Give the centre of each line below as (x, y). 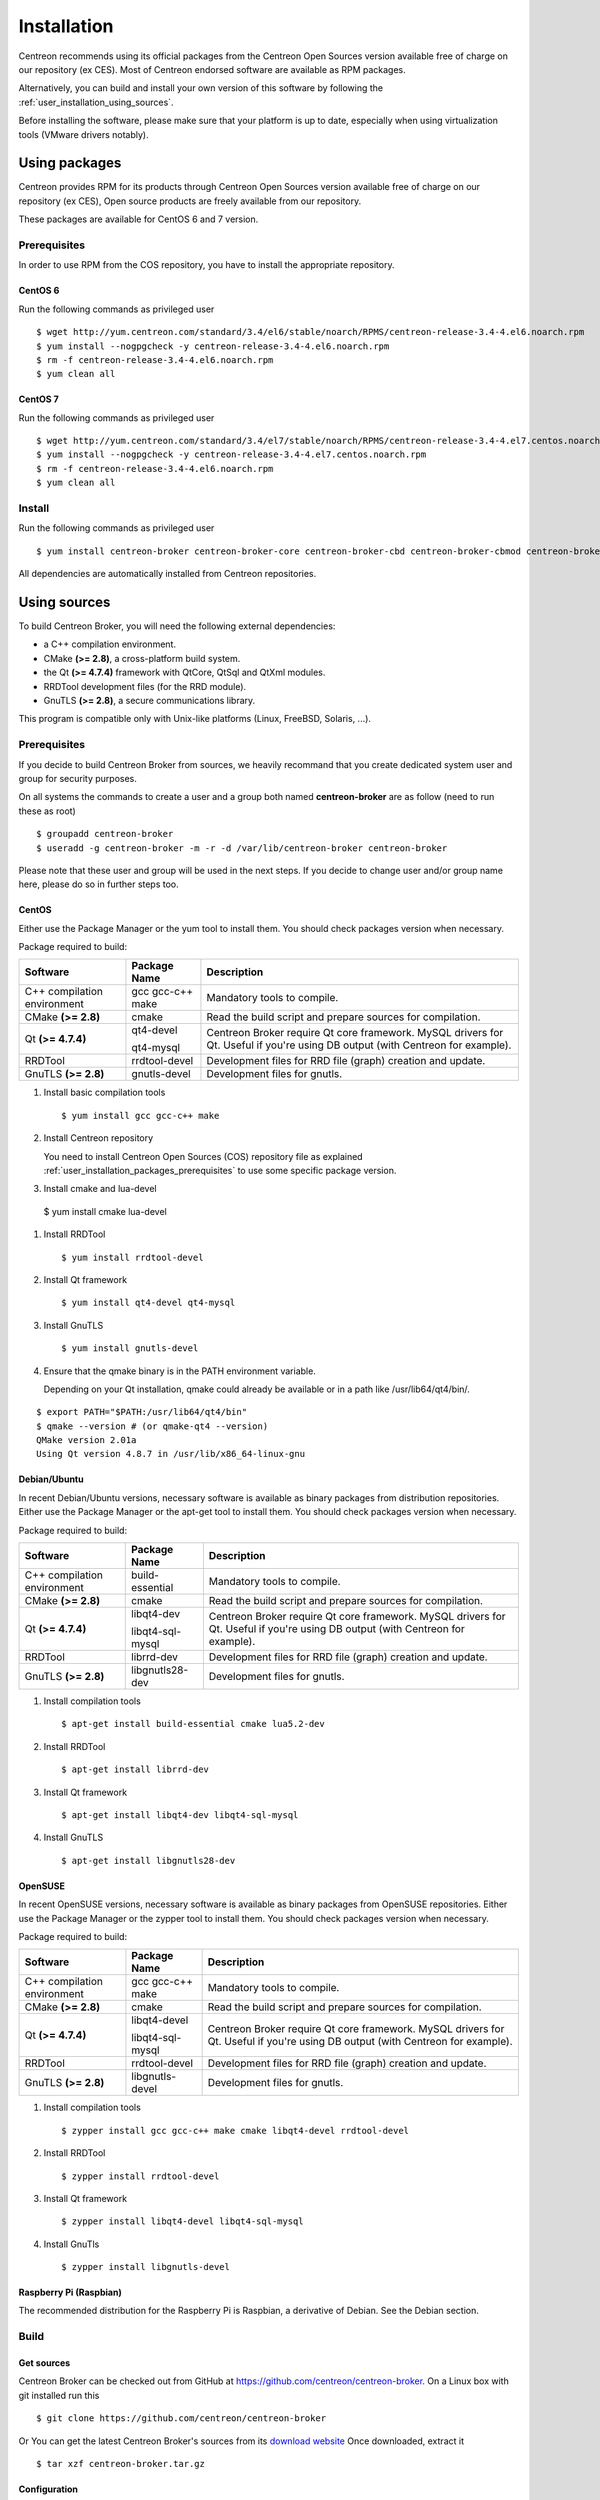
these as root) (47, 811)
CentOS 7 (38, 399)
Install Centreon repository (98, 1138)
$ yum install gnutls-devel (130, 1348)
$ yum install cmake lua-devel (105, 1211)
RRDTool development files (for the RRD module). (145, 686)
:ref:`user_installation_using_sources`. (96, 102)
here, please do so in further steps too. (98, 884)
